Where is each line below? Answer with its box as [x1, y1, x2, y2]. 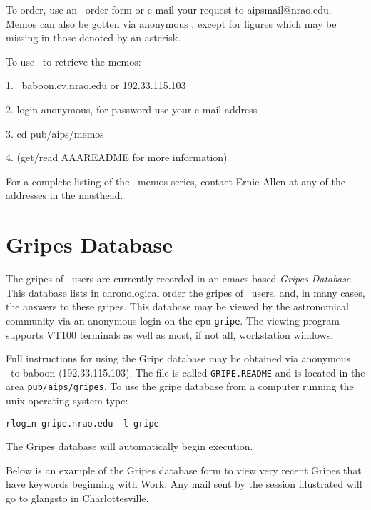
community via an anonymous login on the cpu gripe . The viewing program [6, 312, 340, 327]
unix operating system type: [6, 393, 128, 407]
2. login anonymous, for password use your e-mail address [6, 101, 258, 116]
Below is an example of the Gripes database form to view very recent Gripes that [6, 462, 362, 477]
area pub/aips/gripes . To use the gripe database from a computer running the [6, 379, 354, 394]
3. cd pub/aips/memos [6, 126, 104, 141]
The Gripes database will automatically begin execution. [6, 439, 253, 454]
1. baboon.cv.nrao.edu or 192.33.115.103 [6, 78, 186, 93]
